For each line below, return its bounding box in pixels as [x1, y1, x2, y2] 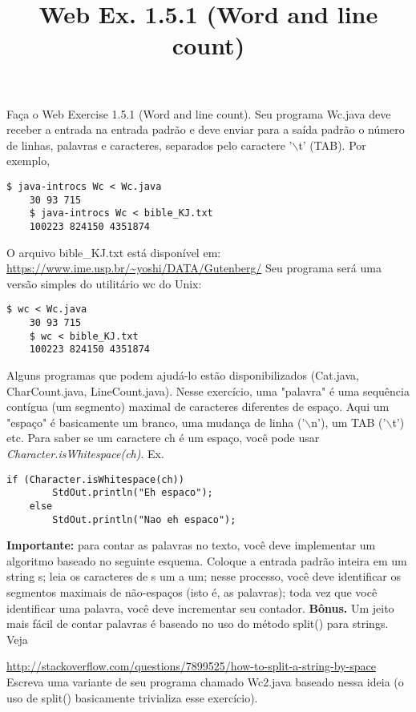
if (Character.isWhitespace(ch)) [6, 473, 184, 485]
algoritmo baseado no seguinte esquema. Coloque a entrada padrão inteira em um [6, 552, 407, 569]
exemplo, [6, 152, 50, 169]
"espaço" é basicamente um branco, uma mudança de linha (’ [6, 413, 305, 430]
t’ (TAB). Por [298, 136, 366, 153]
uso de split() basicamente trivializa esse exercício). [6, 689, 258, 706]
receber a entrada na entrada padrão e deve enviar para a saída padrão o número [6, 121, 405, 138]
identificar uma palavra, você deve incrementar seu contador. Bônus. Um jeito [6, 599, 394, 616]
